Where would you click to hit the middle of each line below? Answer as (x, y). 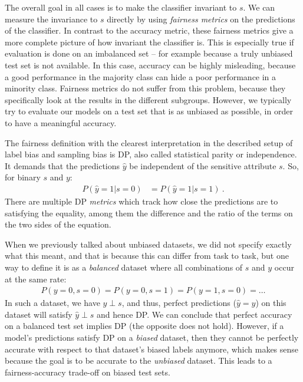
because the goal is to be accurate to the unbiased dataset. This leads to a (139, 360)
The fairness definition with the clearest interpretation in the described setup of (149, 142)
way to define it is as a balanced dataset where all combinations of (124, 267)
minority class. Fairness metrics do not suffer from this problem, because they (145, 88)
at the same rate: (36, 279)
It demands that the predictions (62, 165)
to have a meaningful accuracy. (61, 122)
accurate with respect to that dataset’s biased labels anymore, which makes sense (152, 349)
